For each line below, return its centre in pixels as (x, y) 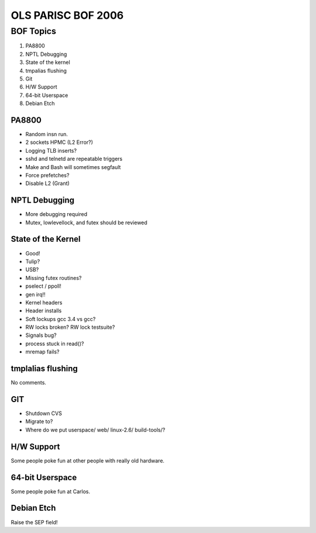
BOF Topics (34, 31)
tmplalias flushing (44, 369)
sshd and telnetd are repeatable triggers (74, 159)
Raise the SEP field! (34, 522)
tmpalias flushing (46, 70)
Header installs (44, 311)
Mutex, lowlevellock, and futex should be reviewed (86, 222)
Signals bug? (41, 335)
